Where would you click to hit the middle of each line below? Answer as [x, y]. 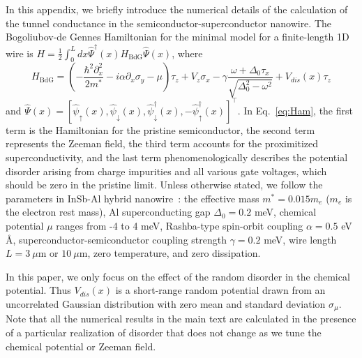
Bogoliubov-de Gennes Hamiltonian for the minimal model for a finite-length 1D [178, 37]
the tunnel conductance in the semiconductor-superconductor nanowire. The [168, 23]
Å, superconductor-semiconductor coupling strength [116, 239]
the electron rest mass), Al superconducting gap [108, 212]
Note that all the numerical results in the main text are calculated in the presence [181, 319]
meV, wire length [300, 239]
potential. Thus [38, 290]
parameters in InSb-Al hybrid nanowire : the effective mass [133, 198]
